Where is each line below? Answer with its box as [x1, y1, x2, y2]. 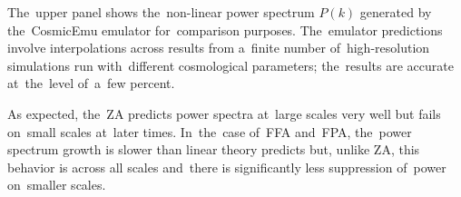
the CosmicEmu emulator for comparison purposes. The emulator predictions [7, 20, 443, 39]
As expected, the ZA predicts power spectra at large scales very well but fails [7, 103, 441, 123]
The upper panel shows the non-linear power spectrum [7, 3, 315, 21]
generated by [359, 3, 432, 21]
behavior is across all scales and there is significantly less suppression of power [7, 157, 446, 176]
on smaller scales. [7, 175, 106, 194]
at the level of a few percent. [7, 74, 175, 93]
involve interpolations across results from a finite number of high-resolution [7, 38, 430, 57]
